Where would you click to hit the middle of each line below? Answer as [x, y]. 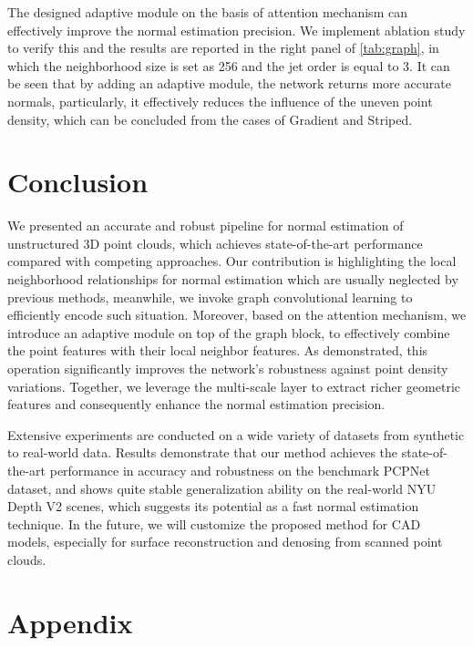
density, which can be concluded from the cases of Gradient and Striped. [210, 119]
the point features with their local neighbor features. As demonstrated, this [218, 350]
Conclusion [78, 182]
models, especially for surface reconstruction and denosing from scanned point [225, 542]
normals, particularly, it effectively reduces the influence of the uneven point [220, 101]
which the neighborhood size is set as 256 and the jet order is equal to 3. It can [229, 65]
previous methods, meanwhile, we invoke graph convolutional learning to [210, 297]
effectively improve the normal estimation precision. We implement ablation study [236, 30]
